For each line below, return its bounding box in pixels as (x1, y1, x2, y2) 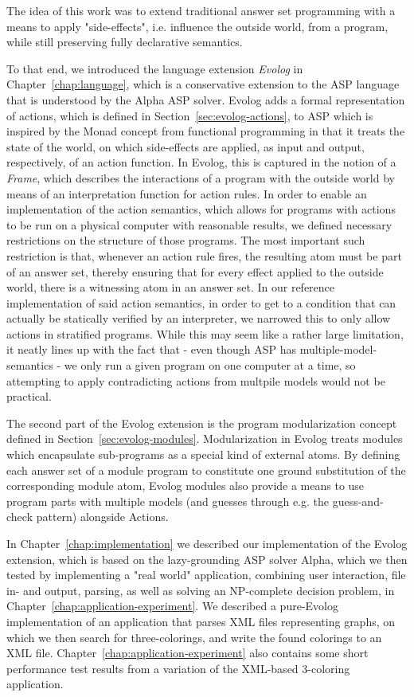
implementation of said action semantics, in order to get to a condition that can (6, 294, 396, 311)
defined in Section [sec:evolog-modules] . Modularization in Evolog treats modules (6, 430, 403, 447)
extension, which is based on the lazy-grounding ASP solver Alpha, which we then (6, 550, 408, 567)
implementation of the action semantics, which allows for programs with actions (6, 201, 396, 217)
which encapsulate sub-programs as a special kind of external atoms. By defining (6, 446, 400, 463)
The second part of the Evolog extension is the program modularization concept (6, 414, 397, 431)
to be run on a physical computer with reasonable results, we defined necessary (6, 216, 393, 233)
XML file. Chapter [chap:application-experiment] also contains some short (6, 644, 369, 661)
